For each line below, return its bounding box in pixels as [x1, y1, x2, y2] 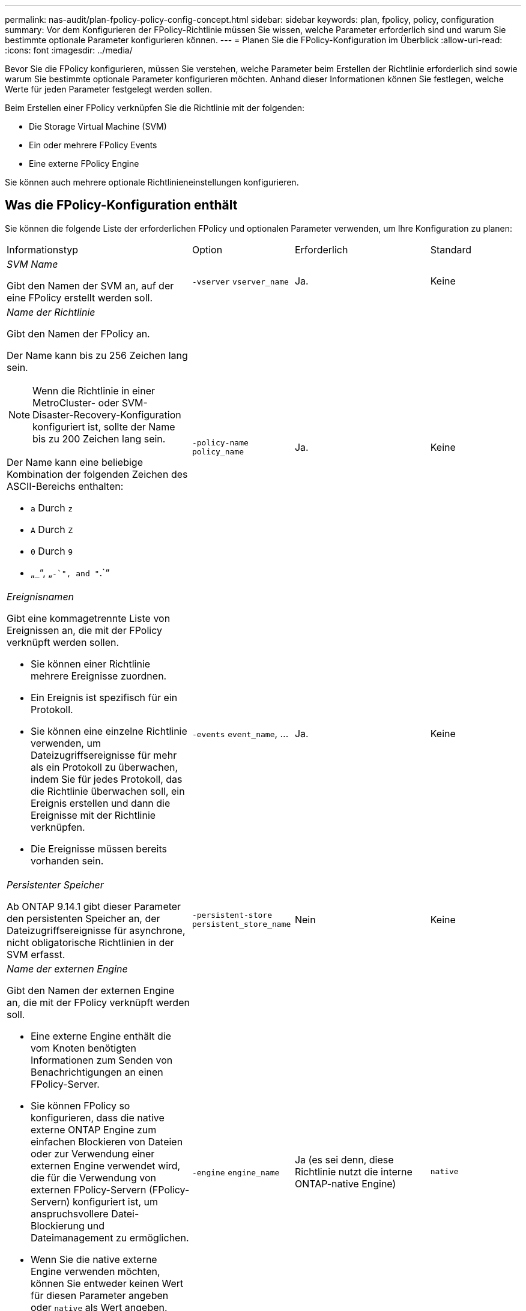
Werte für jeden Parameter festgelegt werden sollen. [5, 84, 213, 94]
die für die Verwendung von [31, 1171, 156, 1184]
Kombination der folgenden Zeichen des [7, 468, 188, 480]
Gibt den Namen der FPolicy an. [7, 327, 150, 340]
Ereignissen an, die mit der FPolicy [7, 624, 162, 636]
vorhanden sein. [31, 854, 104, 867]
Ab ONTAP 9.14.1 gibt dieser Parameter [7, 900, 181, 912]
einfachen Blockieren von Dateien [31, 1135, 183, 1148]
